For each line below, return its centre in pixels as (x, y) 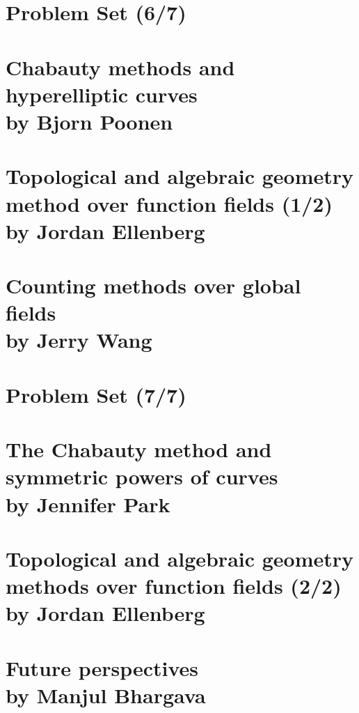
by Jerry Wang (79, 340)
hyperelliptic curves (102, 94)
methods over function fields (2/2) (174, 586)
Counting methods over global (153, 285)
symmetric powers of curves (142, 476)
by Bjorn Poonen (89, 121)
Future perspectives (102, 667)
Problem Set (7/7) (96, 394)
